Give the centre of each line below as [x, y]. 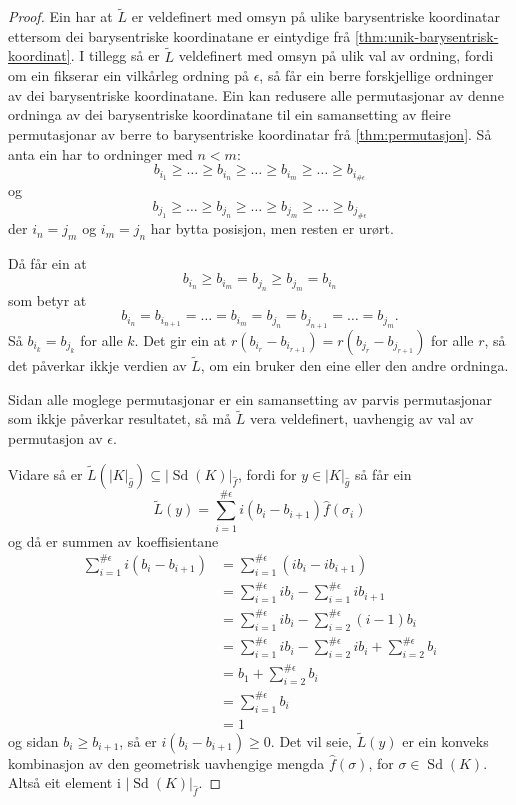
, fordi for [267, 473]
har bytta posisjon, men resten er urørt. [272, 228]
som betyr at [47, 299]
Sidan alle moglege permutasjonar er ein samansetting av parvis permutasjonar [250, 398]
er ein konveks [445, 740]
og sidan [33, 740]
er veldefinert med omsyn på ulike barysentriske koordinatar [316, 16]
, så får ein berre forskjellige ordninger [376, 75]
